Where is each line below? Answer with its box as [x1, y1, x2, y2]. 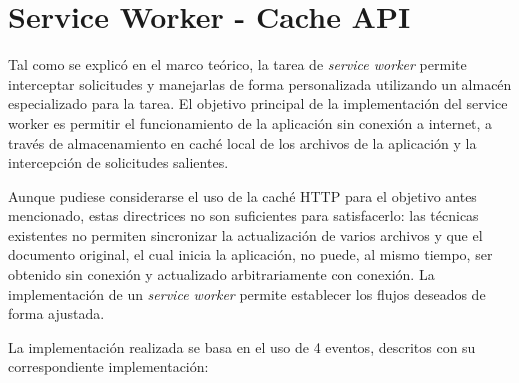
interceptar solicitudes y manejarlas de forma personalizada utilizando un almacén [8, 73, 512, 94]
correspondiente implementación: [8, 356, 209, 377]
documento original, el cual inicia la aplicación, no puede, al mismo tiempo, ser [8, 244, 493, 265]
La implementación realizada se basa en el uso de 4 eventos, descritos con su [8, 336, 476, 357]
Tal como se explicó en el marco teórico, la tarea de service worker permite [8, 54, 467, 75]
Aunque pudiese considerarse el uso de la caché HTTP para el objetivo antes [8, 185, 477, 206]
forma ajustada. [8, 303, 105, 324]
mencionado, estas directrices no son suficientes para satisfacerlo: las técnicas [8, 205, 479, 226]
